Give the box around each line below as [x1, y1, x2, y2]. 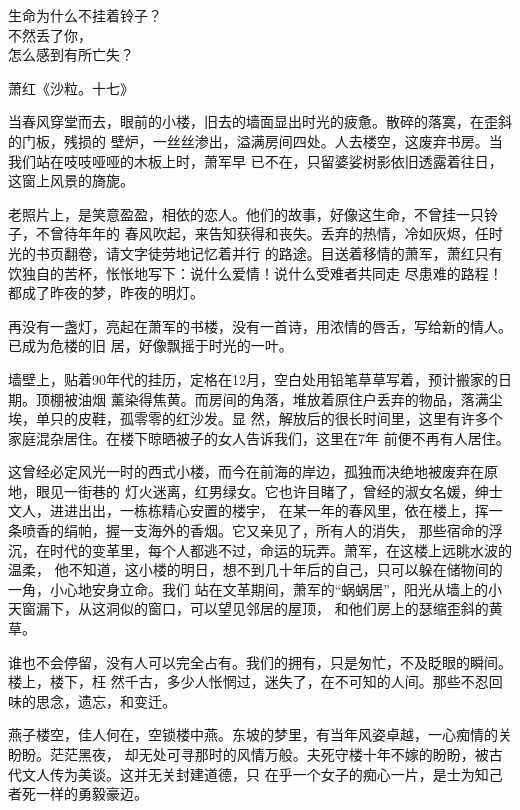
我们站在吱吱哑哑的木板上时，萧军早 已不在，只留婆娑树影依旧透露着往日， [8, 150, 503, 171]
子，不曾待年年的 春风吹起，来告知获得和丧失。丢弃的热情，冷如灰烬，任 [8, 223, 489, 244]
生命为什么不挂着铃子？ [8, 5, 162, 25]
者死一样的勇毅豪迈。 [8, 783, 148, 804]
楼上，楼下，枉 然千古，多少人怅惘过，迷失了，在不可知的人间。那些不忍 [8, 671, 489, 692]
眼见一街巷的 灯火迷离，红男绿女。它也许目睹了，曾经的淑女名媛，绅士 [35, 480, 503, 501]
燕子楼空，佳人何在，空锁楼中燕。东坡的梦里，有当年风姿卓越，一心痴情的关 [8, 724, 512, 745]
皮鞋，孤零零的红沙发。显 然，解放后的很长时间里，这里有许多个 [77, 408, 503, 429]
